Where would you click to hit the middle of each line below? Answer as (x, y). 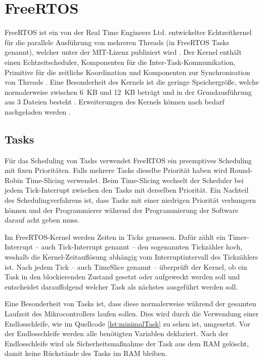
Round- (241, 170)
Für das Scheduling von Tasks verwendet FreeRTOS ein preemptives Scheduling (128, 160)
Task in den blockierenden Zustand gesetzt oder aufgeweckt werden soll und (122, 277)
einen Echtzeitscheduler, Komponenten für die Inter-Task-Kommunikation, (120, 62)
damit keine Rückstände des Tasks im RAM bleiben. (86, 353)
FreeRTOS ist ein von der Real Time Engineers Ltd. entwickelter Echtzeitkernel (128, 32)
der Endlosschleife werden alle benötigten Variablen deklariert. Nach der (117, 333)
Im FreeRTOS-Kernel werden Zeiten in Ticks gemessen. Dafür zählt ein (115, 237)
